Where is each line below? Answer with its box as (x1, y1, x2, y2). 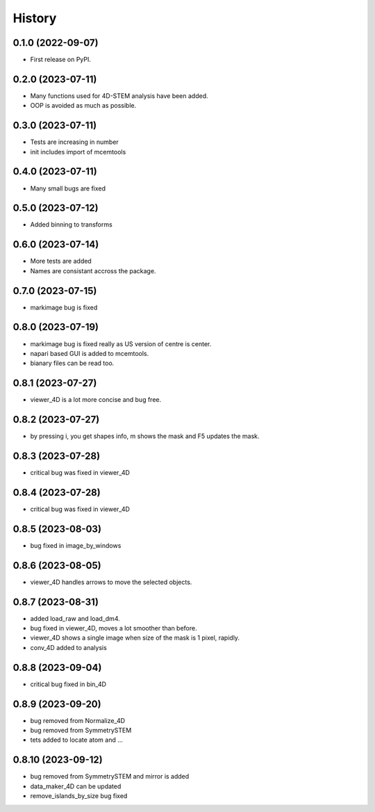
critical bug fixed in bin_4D (30, 680, 107, 688)
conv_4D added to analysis (30, 643, 107, 651)
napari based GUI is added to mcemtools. (30, 349, 149, 357)
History (12, 10, 57, 26)
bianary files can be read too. (30, 359, 115, 368)
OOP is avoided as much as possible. (30, 101, 137, 110)
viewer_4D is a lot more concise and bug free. (30, 396, 162, 404)
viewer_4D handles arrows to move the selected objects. (30, 578, 192, 586)
